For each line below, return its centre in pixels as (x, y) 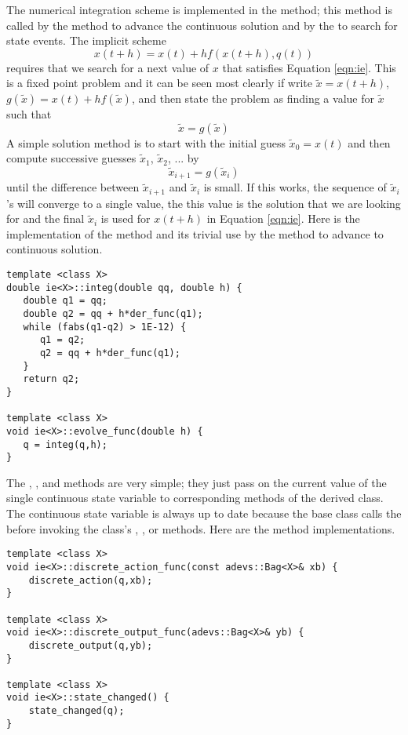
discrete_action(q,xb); (91, 580)
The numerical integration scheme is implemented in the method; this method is (199, 9)
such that (29, 113)
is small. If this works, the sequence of (295, 187)
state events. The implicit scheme (86, 40)
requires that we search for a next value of (108, 67)
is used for (126, 218)
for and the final (46, 218)
